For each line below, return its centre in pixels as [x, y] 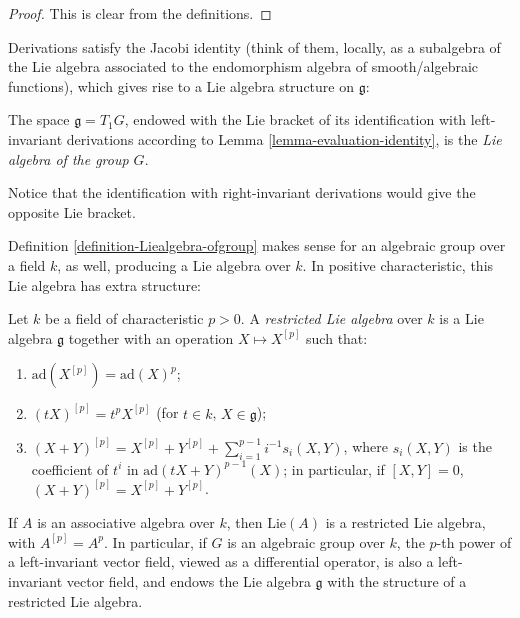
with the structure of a [397, 580]
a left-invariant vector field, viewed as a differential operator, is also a [221, 561]
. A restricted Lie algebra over [331, 318]
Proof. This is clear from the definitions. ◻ [140, 13]
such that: [337, 337]
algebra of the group [68, 158]
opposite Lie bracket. [72, 211]
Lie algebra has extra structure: [105, 284]
